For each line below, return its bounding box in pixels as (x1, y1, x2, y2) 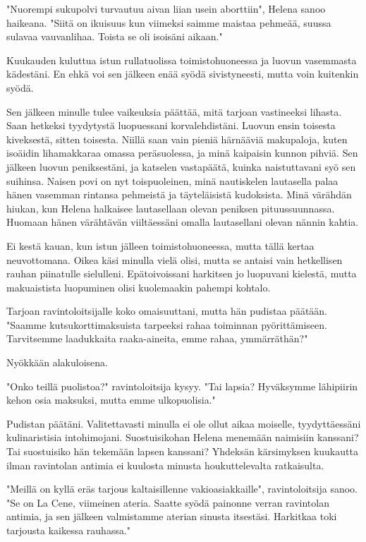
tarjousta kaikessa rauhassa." (6, 523, 131, 537)
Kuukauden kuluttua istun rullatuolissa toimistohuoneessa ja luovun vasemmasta (6, 52, 357, 67)
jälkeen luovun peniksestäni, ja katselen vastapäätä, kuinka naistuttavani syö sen (6, 159, 356, 174)
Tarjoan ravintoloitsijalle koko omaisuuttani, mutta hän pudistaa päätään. (6, 303, 327, 318)
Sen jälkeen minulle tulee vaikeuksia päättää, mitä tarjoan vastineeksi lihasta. (6, 104, 342, 119)
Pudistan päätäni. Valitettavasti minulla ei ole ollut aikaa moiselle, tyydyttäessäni (6, 416, 361, 430)
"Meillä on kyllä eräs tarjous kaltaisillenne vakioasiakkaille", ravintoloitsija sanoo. (6, 481, 358, 496)
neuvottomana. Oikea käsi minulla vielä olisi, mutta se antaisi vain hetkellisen (6, 252, 343, 267)
